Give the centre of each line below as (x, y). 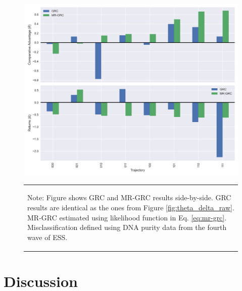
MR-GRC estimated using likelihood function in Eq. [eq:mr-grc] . (127, 217)
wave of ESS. (47, 237)
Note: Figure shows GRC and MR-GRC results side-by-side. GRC (129, 197)
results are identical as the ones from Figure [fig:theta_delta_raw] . (131, 208)
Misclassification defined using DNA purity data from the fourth (127, 227)
